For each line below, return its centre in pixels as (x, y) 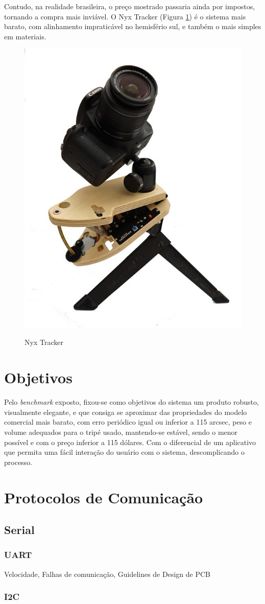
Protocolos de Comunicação (104, 497)
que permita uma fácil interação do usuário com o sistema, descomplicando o (124, 452)
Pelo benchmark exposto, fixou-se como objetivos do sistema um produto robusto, (131, 402)
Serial (19, 530)
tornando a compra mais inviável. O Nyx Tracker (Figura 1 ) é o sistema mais (125, 16)
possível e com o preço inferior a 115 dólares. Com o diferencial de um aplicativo (130, 442)
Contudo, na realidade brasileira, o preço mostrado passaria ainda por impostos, (130, 6)
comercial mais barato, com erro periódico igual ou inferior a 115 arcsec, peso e (128, 422)
